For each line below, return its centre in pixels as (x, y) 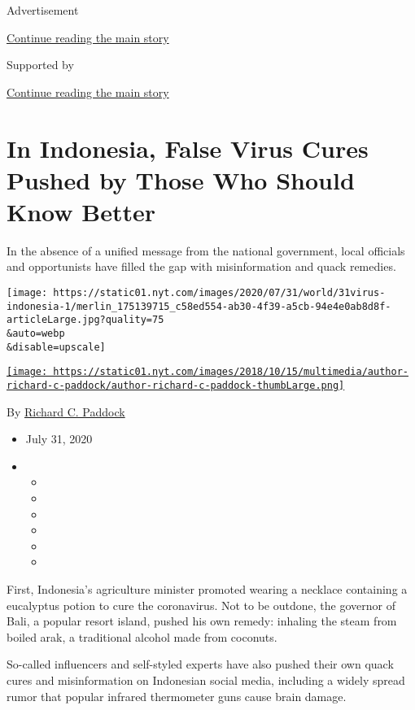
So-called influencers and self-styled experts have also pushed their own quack (200, 664)
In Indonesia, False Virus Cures (188, 148)
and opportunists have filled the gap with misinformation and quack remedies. (201, 266)
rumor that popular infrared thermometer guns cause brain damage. (177, 696)
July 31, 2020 (59, 439)
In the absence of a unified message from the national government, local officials (206, 250)
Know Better (81, 211)
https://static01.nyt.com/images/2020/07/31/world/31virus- (219, 293)
